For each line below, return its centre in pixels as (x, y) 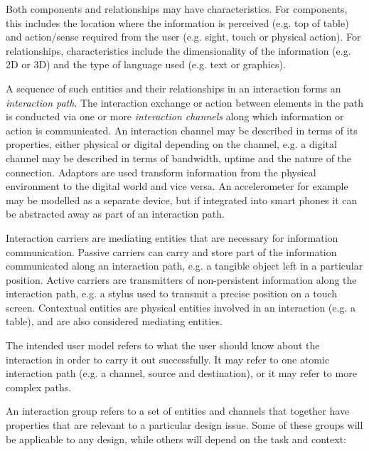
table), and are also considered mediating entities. (114, 321)
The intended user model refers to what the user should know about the (163, 345)
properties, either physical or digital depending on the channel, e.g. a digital (171, 144)
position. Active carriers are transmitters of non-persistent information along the (181, 279)
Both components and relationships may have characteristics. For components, (177, 9)
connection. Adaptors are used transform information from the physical (161, 172)
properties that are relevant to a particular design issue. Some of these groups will (184, 425)
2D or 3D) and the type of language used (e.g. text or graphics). (146, 64)
